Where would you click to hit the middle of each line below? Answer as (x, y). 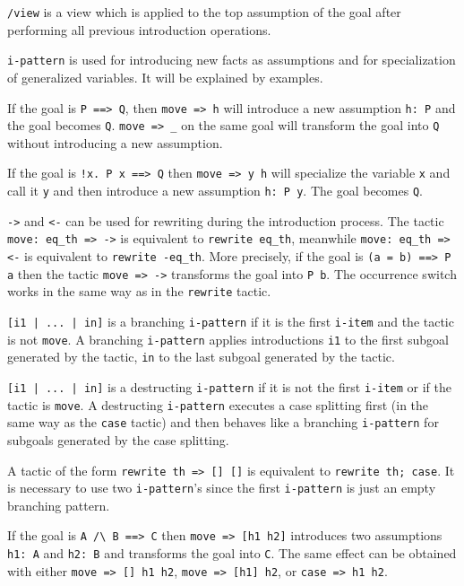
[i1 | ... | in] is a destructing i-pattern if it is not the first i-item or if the (229, 386)
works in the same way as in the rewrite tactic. (139, 291)
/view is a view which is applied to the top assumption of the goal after (204, 12)
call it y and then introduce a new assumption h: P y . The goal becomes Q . (215, 191)
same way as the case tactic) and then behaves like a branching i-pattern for (223, 422)
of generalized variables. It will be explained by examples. (165, 77)
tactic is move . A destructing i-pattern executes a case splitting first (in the (218, 404)
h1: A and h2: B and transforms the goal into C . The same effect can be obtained (232, 553)
